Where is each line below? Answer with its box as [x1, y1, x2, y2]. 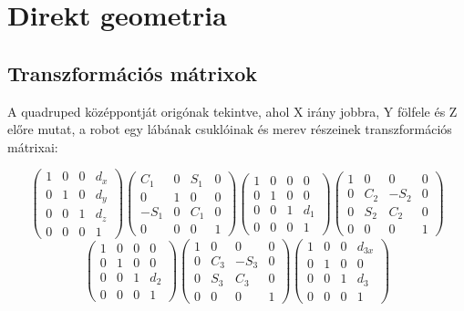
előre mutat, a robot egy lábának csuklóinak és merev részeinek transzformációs [7, 119, 452, 139]
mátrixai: [7, 137, 58, 156]
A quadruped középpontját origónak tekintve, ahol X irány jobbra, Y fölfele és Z [7, 101, 458, 120]
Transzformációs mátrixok [7, 58, 257, 87]
